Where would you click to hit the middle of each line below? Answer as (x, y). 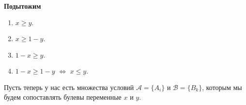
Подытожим (23, 6)
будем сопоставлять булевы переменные (63, 97)
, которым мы (222, 87)
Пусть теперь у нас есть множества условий (69, 87)
